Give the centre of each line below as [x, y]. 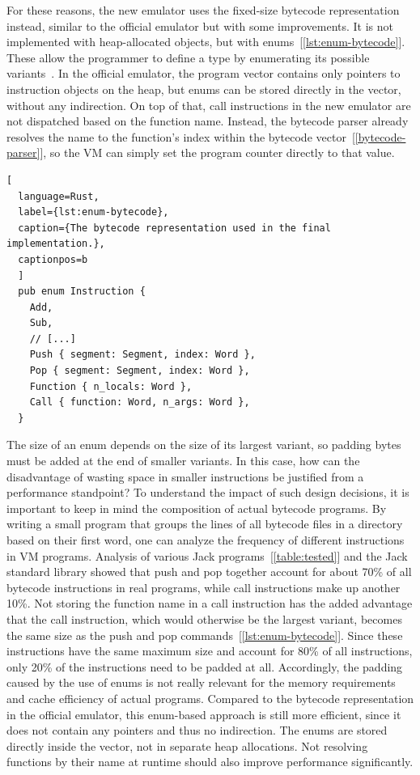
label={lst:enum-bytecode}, [93, 212]
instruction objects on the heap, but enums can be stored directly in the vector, [204, 89]
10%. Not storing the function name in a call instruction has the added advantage [210, 603]
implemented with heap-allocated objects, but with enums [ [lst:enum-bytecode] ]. [206, 42]
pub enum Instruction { [82, 292]
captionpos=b [53, 259]
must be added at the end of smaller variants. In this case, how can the [183, 461]
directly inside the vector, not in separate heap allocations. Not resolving [187, 745]
